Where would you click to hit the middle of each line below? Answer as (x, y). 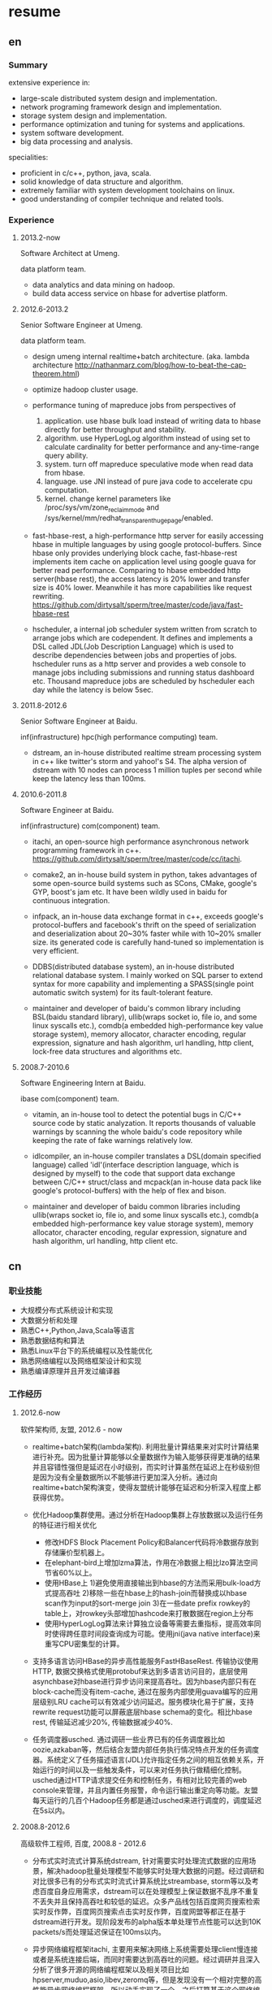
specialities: (28, 157)
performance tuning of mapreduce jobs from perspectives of (134, 406)
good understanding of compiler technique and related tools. (122, 198)
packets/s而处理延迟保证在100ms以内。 (99, 1931)
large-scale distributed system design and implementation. (119, 98)
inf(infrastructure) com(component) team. (90, 826)
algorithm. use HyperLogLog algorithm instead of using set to (147, 438)
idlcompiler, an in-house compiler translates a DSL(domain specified (147, 1156)
